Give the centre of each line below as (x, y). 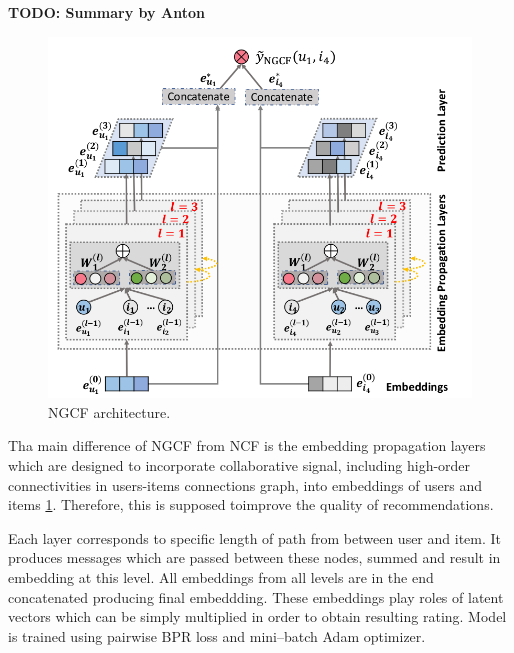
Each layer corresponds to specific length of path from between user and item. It (255, 537)
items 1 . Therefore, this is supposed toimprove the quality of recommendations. (251, 504)
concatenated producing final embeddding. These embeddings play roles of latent (256, 596)
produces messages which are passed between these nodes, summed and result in (254, 557)
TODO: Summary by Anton (106, 12)
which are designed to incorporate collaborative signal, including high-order (239, 465)
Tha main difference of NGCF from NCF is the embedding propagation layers (247, 445)
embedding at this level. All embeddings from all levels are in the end (221, 576)
